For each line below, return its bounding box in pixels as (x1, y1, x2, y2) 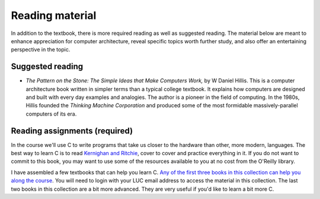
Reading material (11, 9, 97, 22)
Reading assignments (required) (11, 126, 133, 136)
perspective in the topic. (11, 46, 71, 53)
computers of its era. (25, 110, 77, 117)
